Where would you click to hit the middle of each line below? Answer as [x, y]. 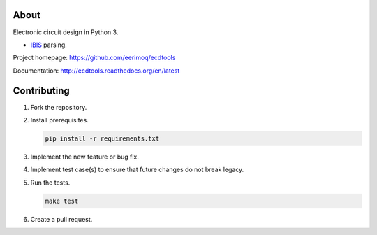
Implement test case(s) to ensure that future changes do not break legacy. [137, 170]
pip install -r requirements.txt [102, 138]
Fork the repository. [59, 107]
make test [62, 201]
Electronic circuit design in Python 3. [66, 32]
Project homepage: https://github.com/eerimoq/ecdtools [94, 58]
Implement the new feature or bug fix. [85, 157]
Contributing [41, 91]
